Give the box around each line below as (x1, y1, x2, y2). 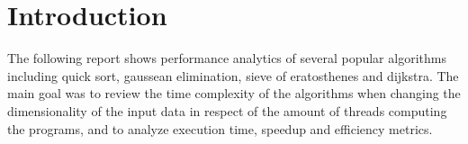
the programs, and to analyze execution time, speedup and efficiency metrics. (7, 119, 433, 138)
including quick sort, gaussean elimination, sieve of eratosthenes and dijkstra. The (7, 66, 459, 85)
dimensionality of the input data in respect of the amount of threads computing (7, 101, 447, 120)
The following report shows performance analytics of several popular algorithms (7, 49, 446, 67)
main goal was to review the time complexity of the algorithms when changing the (7, 84, 461, 103)
